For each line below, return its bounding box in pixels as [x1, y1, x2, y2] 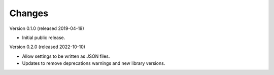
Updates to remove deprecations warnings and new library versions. [22, 60, 165, 66]
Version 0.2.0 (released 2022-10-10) [9, 44, 86, 50]
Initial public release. [22, 34, 65, 41]
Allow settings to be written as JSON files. [22, 53, 110, 59]
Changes [9, 8, 48, 19]
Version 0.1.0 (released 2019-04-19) [9, 25, 85, 31]
